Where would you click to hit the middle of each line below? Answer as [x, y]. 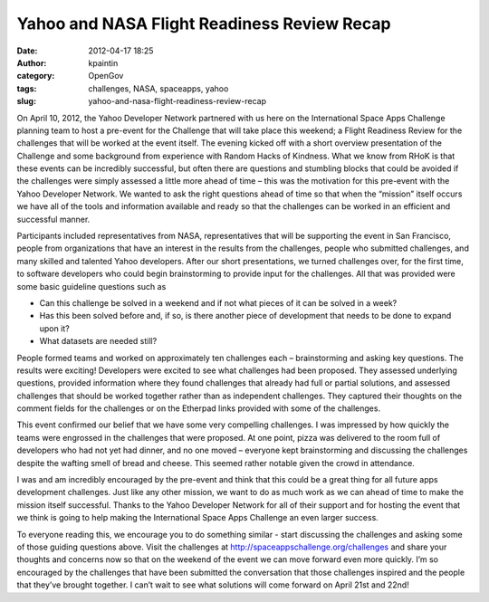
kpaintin [103, 62]
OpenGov [106, 76]
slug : [26, 101]
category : [36, 76]
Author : [32, 62]
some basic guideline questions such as [91, 286]
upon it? [54, 328]
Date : [27, 51]
